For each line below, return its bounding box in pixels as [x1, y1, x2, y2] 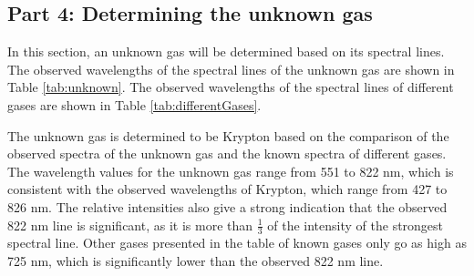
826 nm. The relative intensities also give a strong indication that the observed [7, 197, 448, 216]
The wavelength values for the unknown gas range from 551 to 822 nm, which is [7, 161, 454, 180]
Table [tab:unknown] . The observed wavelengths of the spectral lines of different [7, 77, 454, 97]
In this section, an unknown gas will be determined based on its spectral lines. [7, 42, 445, 61]
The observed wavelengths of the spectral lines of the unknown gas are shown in [7, 59, 455, 78]
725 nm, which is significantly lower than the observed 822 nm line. [7, 250, 384, 270]
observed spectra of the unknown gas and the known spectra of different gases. [7, 144, 447, 163]
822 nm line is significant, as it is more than [7, 215, 253, 234]
